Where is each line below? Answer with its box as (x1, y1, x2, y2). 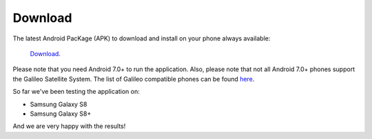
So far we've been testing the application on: (12, 88, 141, 96)
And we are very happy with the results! (12, 122, 126, 130)
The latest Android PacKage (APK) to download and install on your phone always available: (12, 34, 271, 42)
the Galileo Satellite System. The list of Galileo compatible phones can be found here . (12, 75, 255, 83)
